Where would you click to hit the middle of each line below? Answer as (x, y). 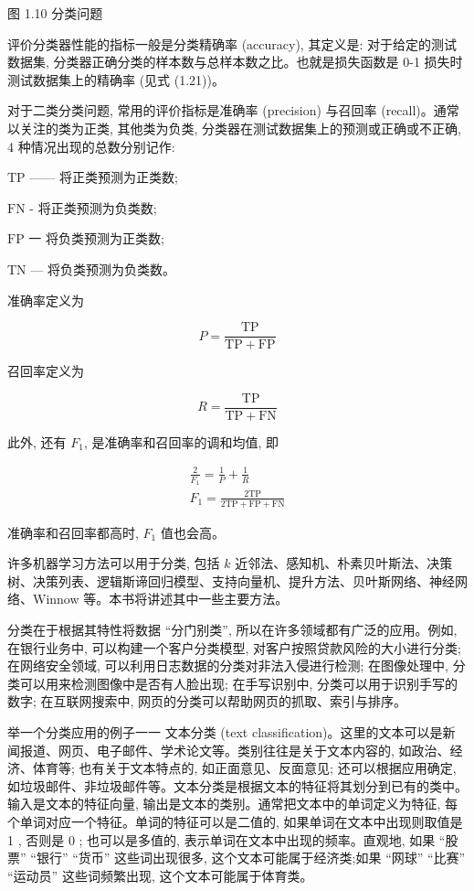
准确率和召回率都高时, (73, 532)
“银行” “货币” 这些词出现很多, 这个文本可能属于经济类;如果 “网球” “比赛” (248, 858)
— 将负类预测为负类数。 (103, 268)
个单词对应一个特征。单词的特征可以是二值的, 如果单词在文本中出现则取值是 (235, 821)
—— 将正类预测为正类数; (104, 177)
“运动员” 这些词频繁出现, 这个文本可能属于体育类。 (160, 875)
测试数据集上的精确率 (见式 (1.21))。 (116, 79)
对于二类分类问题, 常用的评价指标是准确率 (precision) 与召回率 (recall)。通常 (233, 110)
